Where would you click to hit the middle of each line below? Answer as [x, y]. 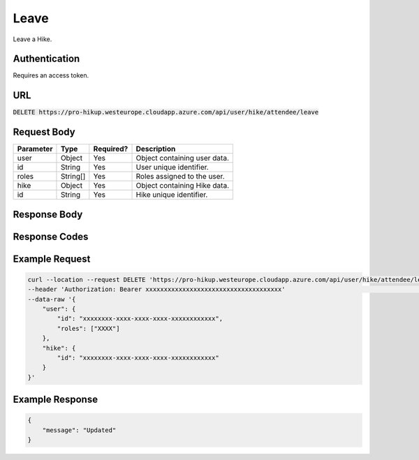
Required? [111, 149]
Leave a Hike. [32, 39]
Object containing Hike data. [183, 186]
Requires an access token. [51, 75]
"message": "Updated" [79, 430]
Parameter [35, 149]
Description [156, 149]
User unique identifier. [172, 168]
